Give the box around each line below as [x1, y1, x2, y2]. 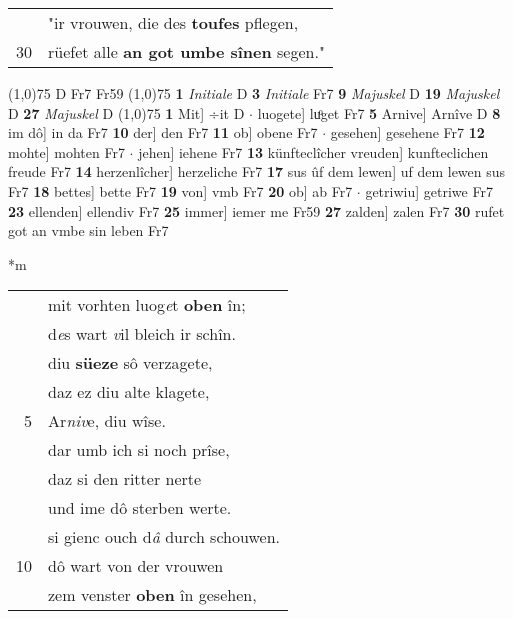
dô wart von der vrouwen [48, 554, 224, 578]
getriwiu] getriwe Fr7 [365, 180, 493, 201]
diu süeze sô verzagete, [48, 351, 213, 375]
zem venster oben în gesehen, [48, 583, 257, 607]
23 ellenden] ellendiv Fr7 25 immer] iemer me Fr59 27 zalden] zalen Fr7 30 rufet [8, 200, 505, 221]
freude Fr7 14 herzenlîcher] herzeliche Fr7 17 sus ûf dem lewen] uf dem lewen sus [8, 161, 506, 182]
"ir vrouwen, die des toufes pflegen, [48, 11, 299, 34]
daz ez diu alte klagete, [48, 380, 210, 404]
